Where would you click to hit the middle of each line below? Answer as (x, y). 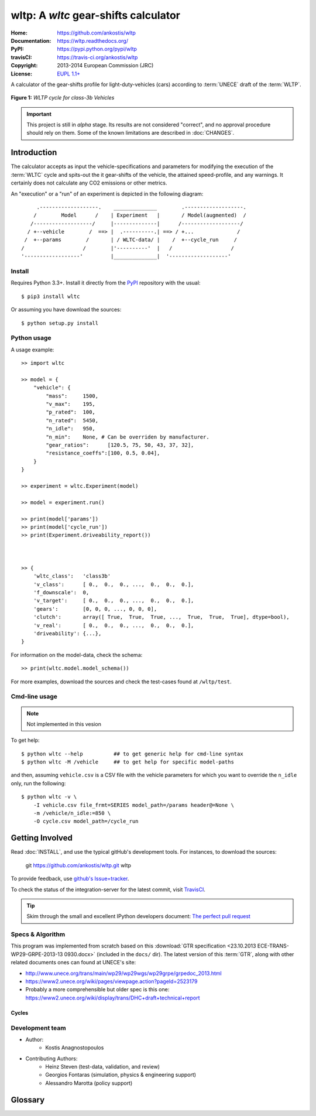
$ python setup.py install (60, 323)
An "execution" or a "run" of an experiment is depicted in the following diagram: (107, 194)
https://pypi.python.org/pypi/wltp (97, 49)
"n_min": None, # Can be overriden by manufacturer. (128, 437)
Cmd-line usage (34, 697)
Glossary (28, 1100)
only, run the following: (38, 783)
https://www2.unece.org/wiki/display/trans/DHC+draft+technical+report (113, 998)
